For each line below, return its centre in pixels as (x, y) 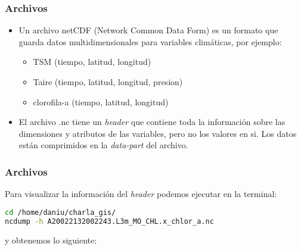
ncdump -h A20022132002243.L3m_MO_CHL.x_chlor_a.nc (109, 221)
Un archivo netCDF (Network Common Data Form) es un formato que (148, 30)
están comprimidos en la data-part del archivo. (103, 145)
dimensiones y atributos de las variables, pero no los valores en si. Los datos (158, 133)
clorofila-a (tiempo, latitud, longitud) (101, 101)
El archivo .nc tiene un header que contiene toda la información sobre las (152, 122)
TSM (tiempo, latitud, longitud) (92, 62)
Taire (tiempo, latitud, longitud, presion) (108, 82)
